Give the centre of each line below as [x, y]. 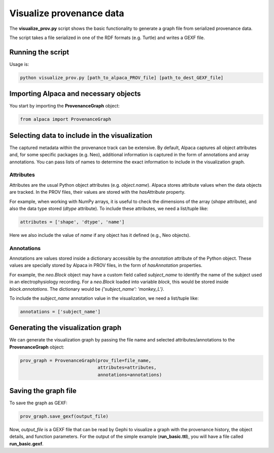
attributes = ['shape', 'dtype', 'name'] [72, 222]
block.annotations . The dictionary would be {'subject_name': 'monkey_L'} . [87, 289]
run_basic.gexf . [26, 443]
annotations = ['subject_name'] [60, 311]
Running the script [39, 52]
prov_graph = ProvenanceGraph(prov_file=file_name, [86, 360]
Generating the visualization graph [65, 328]
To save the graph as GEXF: [39, 403]
